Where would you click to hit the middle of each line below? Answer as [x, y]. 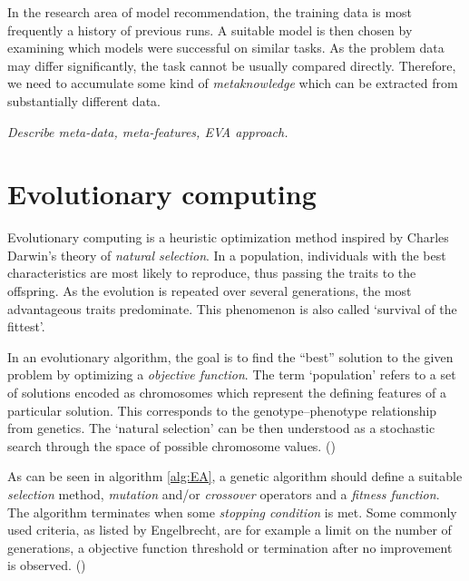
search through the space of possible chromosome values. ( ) [171, 445]
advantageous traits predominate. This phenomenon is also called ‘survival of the [232, 308]
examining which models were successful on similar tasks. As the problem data [226, 48]
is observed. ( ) [47, 565]
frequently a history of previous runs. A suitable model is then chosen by [210, 30]
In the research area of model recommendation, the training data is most [210, 12]
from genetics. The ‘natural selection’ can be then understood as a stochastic [221, 428]
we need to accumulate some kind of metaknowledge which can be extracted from [233, 83]
